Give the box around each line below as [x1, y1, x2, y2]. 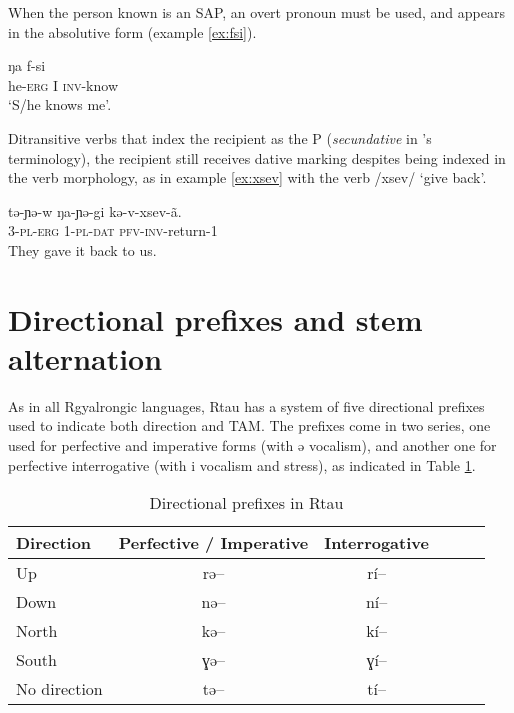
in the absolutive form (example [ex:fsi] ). [8, 21, 257, 42]
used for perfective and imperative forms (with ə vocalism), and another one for [8, 435, 497, 456]
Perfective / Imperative [118, 531, 309, 555]
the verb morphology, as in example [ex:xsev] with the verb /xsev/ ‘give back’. [8, 167, 487, 188]
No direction [16, 677, 103, 701]
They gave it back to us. [8, 239, 157, 260]
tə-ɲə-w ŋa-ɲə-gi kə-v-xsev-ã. [8, 200, 182, 221]
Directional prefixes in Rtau [149, 491, 344, 515]
